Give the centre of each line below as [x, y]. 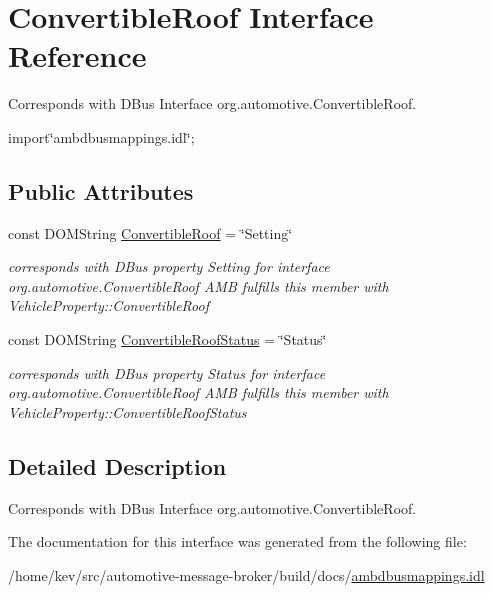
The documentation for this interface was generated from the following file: [237, 541]
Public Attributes [101, 190]
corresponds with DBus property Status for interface [167, 372]
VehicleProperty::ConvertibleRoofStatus [127, 411]
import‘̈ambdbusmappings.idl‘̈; [101, 136]
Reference [77, 55]
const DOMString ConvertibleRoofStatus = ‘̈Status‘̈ [167, 339]
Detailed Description [117, 465]
